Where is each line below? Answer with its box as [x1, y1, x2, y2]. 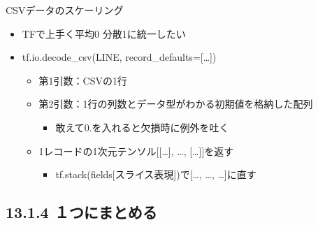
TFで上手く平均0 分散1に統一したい [22, 26, 186, 41]
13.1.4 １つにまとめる [6, 201, 157, 223]
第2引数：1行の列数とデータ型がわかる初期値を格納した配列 [38, 96, 313, 111]
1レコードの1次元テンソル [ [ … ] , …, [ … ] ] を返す [38, 143, 234, 158]
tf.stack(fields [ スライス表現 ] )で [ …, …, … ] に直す [55, 167, 256, 182]
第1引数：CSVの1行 [38, 73, 127, 87]
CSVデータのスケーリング [6, 3, 124, 17]
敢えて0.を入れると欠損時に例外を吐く [55, 119, 229, 134]
